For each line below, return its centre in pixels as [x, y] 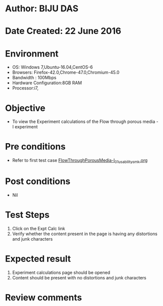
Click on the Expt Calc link [39, 228]
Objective [25, 108]
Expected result [38, 259]
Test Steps [27, 215]
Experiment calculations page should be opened [61, 272]
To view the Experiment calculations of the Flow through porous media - [85, 122]
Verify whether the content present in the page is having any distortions [85, 234]
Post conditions [38, 181]
